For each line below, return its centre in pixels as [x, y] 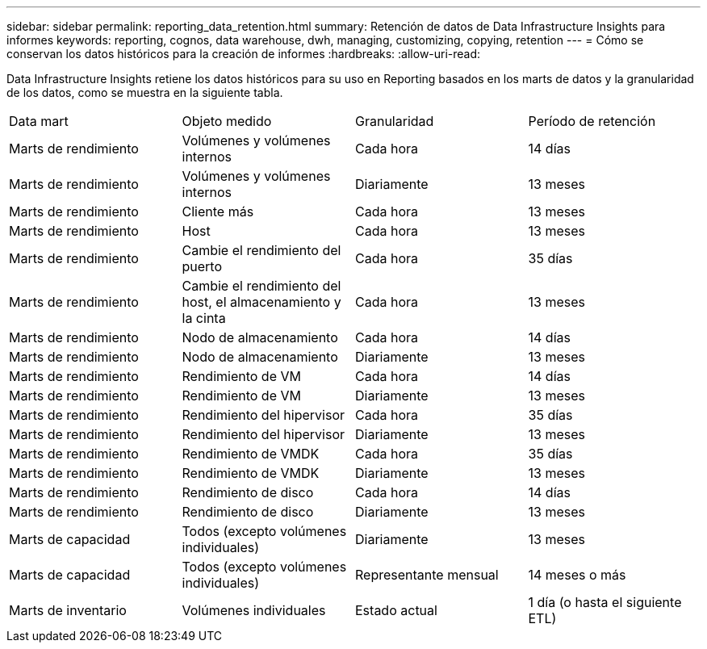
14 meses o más [577, 575]
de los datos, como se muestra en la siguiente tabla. [145, 92]
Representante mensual [427, 575]
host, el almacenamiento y [261, 302]
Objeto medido [227, 121]
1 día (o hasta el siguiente [605, 602]
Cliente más [218, 211]
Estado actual [396, 610]
